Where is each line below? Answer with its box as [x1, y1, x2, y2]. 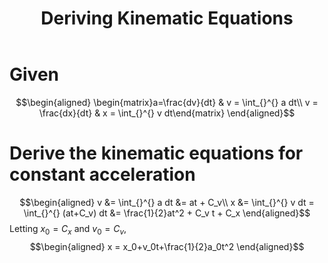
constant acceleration [9, 163, 196, 186]
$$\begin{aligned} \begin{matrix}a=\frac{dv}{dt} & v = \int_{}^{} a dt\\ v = [15, 96, 319, 108]
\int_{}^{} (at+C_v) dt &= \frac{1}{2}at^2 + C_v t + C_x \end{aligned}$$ [23, 207, 311, 219]
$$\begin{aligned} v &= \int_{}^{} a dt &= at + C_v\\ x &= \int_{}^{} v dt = [19, 196, 315, 208]
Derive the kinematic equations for [9, 142, 304, 165]
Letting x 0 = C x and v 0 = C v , [9, 222, 127, 237]
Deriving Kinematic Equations [40, 7, 294, 30]
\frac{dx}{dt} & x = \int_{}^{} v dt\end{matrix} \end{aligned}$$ [38, 107, 296, 119]
